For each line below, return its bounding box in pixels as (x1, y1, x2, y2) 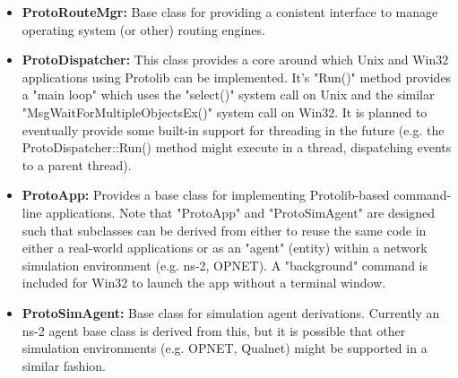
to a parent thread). (22, 155, 132, 174)
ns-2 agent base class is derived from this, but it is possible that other (22, 321, 406, 339)
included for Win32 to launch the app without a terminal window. (22, 273, 386, 292)
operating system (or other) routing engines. (22, 20, 265, 39)
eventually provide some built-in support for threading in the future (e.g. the (22, 120, 445, 139)
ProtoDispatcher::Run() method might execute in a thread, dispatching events (22, 138, 452, 157)
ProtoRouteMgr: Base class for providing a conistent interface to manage (22, 3, 438, 21)
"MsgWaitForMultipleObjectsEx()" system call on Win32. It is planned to (22, 102, 428, 121)
